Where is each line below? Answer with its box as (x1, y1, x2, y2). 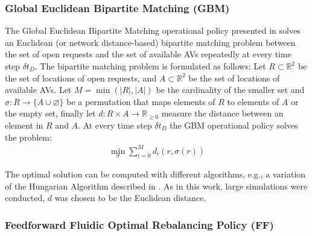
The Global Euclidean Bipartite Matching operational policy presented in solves (5, 24, 301, 37)
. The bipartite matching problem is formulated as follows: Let (34, 60, 266, 72)
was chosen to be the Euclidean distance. (54, 191, 206, 204)
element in (5, 118, 43, 131)
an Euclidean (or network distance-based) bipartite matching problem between (5, 36, 296, 48)
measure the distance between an (161, 107, 284, 120)
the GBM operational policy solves (170, 118, 298, 131)
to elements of (227, 95, 279, 107)
